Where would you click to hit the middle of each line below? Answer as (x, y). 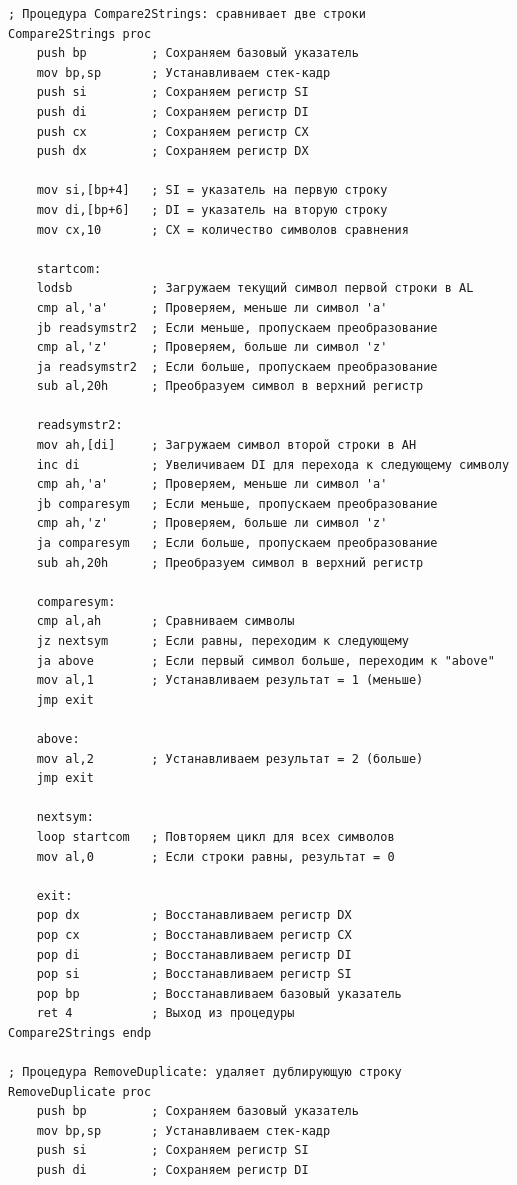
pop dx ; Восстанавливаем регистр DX (194, 915)
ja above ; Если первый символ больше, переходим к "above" (265, 660)
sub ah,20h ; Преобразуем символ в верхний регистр (230, 562)
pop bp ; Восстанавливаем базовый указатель (219, 993)
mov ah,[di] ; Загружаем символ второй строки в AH (226, 445)
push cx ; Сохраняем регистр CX (172, 131)
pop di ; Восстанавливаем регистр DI (194, 954)
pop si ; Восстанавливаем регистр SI (194, 974)
